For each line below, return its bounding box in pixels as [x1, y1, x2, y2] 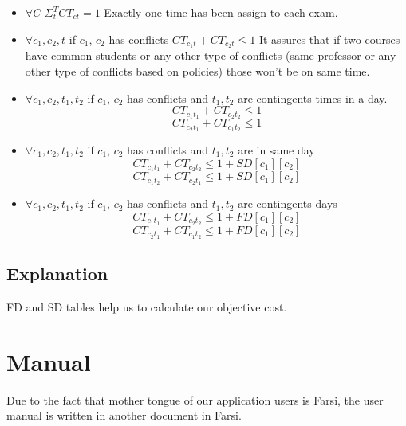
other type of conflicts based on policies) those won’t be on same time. [25, 63, 370, 80]
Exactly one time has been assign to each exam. [104, 4, 338, 20]
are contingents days [238, 195, 337, 212]
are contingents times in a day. [238, 89, 388, 106]
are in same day [238, 141, 315, 158]
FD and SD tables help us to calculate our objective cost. [6, 298, 287, 315]
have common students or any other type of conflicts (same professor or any [25, 47, 396, 64]
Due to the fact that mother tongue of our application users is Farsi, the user [6, 391, 384, 408]
